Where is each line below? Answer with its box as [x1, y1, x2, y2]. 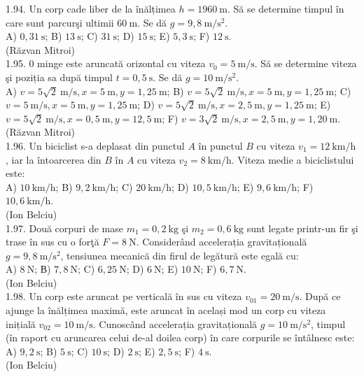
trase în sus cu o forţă [6, 234, 99, 249]
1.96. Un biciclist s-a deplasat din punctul [6, 138, 185, 152]
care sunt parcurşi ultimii [6, 15, 114, 29]
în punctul [198, 138, 243, 152]
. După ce [299, 289, 341, 304]
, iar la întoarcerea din [6, 152, 101, 166]
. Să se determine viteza [254, 56, 357, 71]
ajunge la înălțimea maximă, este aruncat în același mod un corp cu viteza [6, 303, 326, 318]
